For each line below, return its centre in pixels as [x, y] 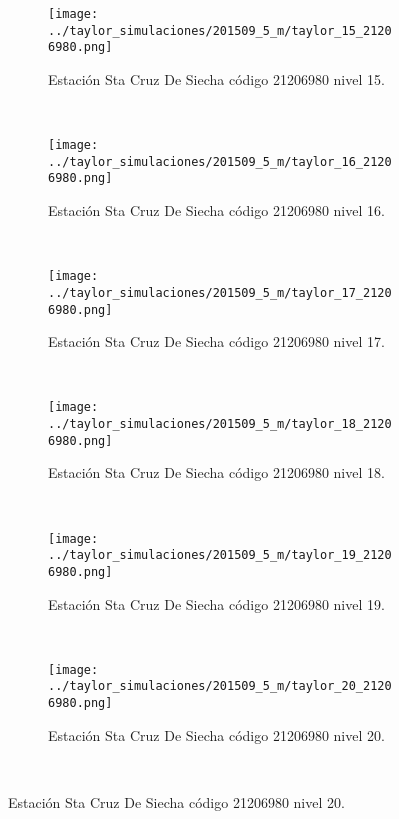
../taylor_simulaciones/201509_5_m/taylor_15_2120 [220, 30]
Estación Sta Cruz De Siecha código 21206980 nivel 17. [216, 341]
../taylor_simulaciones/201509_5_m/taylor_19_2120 [220, 555]
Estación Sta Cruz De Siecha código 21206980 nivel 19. [216, 603]
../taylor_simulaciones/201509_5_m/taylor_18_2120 [220, 424]
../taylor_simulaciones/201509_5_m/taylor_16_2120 [220, 161]
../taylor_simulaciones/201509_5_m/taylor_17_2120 [220, 292]
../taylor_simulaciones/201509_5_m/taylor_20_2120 [220, 686]
